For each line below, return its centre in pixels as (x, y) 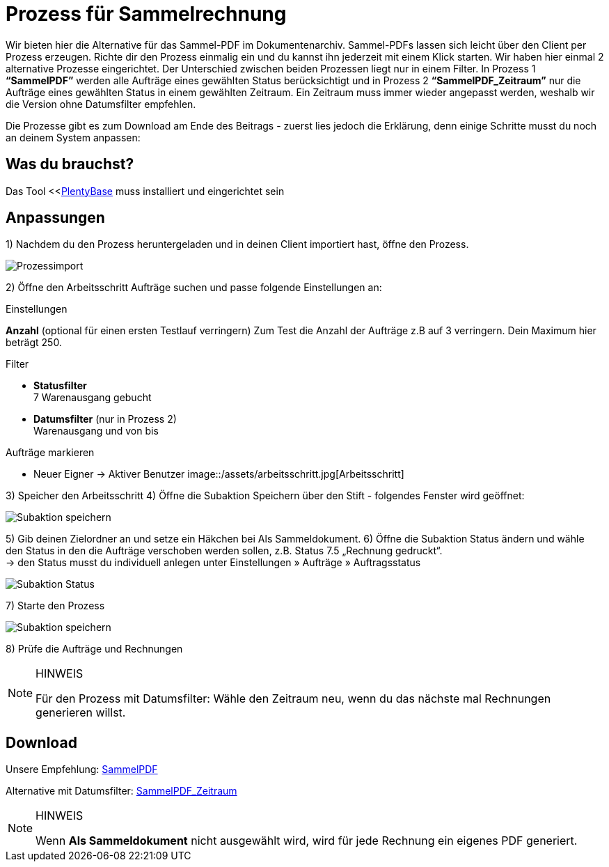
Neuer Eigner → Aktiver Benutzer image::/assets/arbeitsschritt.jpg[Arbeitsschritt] (219, 474)
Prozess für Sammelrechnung (146, 14)
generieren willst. (81, 713)
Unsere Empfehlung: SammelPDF (82, 770)
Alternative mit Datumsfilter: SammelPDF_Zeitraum (121, 791)
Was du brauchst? (70, 164)
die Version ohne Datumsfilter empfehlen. (101, 104)
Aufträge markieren (50, 453)
